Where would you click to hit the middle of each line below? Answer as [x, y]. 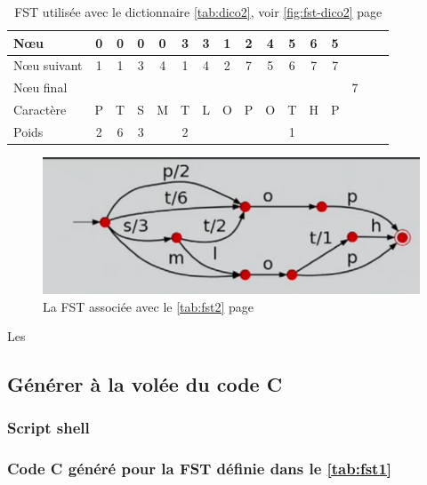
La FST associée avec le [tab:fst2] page [149, 306]
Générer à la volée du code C [145, 384]
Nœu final [40, 87]
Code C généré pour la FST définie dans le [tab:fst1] [200, 469]
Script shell [48, 428]
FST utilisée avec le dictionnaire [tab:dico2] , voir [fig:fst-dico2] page [198, 12]
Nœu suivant [48, 65]
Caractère [40, 110]
